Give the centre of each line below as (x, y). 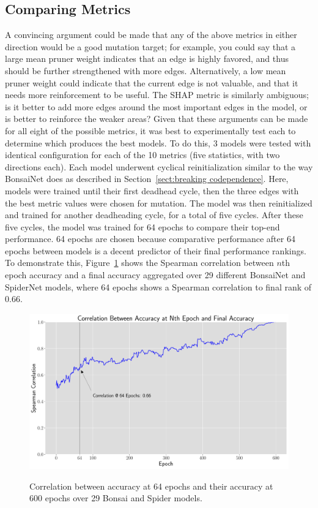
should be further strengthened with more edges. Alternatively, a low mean (146, 70)
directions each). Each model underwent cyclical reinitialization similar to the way (159, 166)
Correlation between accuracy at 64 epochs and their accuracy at (151, 486)
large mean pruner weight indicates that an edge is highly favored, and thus (147, 59)
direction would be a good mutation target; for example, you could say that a (150, 46)
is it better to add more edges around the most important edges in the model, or (156, 106)
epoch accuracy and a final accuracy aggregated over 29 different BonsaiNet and (155, 275)
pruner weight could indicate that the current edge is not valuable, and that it (152, 82)
